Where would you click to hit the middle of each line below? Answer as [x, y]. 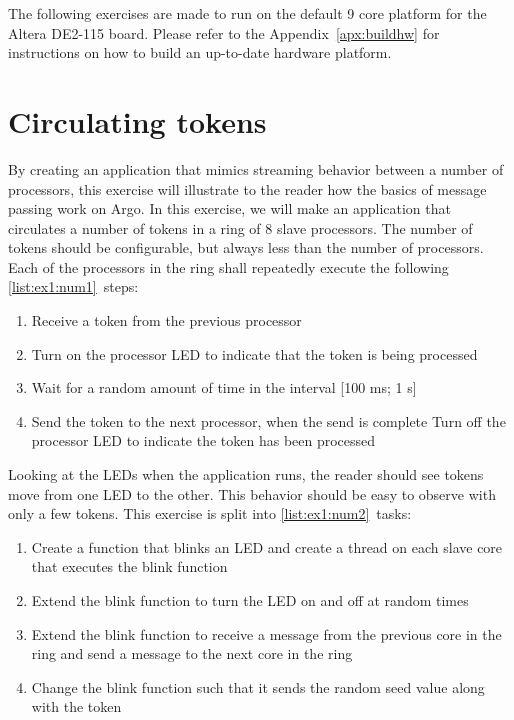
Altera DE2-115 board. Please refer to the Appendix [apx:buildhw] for [224, 32]
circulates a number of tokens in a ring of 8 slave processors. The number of [240, 227]
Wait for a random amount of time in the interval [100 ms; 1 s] [224, 387]
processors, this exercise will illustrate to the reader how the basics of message [247, 188]
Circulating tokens [137, 120]
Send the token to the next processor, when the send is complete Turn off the [268, 420]
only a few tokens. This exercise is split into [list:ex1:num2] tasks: [210, 513]
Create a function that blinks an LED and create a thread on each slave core [267, 546]
